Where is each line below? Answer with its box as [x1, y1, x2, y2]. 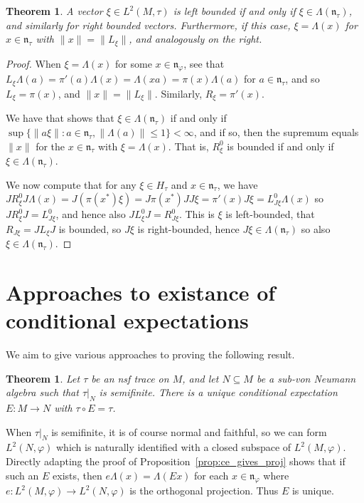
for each [194, 467, 229, 482]
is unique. [291, 483, 334, 498]
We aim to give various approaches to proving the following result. [6, 346, 295, 361]
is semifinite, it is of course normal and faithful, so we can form [51, 424, 327, 439]
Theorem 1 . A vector [6, 4, 103, 18]
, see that [183, 56, 225, 71]
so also [301, 221, 331, 236]
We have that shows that [6, 110, 114, 125]
